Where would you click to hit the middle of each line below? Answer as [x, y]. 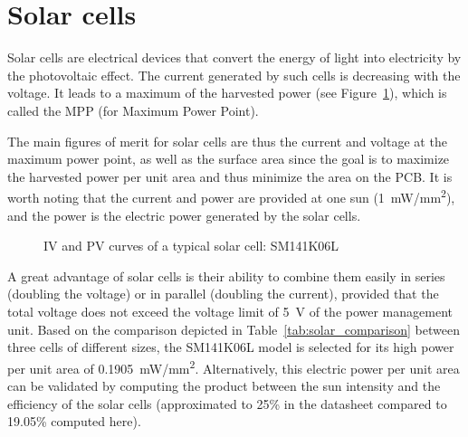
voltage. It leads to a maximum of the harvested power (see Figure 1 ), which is [227, 93]
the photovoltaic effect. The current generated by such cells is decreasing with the [234, 75]
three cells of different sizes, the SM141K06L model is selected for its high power [231, 347]
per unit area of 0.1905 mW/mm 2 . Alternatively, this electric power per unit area [234, 366]
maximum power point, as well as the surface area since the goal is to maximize [229, 159]
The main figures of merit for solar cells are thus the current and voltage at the [227, 141]
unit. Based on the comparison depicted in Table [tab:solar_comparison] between [234, 329]
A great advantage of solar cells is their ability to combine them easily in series [226, 275]
